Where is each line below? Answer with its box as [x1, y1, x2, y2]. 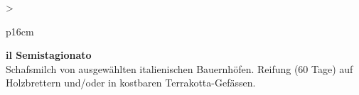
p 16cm [6, 23, 34, 38]
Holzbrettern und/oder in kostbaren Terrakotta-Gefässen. [6, 75, 256, 90]
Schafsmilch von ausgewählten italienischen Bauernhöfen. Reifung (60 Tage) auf [6, 61, 353, 76]
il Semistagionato [6, 47, 92, 62]
